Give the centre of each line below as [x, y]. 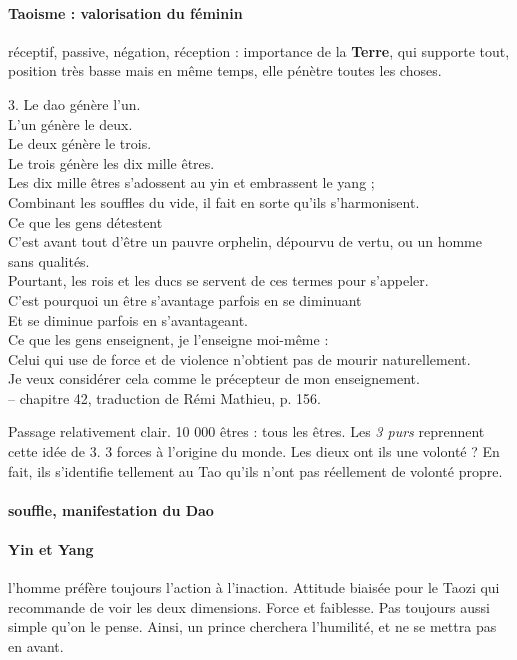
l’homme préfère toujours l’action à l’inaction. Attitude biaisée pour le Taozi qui [254, 587]
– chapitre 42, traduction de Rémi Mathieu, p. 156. [164, 397]
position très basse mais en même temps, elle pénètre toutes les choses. [225, 70]
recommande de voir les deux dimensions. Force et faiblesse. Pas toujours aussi [249, 606]
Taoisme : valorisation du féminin [125, 12]
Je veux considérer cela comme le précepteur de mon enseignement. [214, 378]
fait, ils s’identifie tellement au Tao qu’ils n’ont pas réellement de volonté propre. [255, 470]
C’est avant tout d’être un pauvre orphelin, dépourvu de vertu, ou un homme [245, 241]
